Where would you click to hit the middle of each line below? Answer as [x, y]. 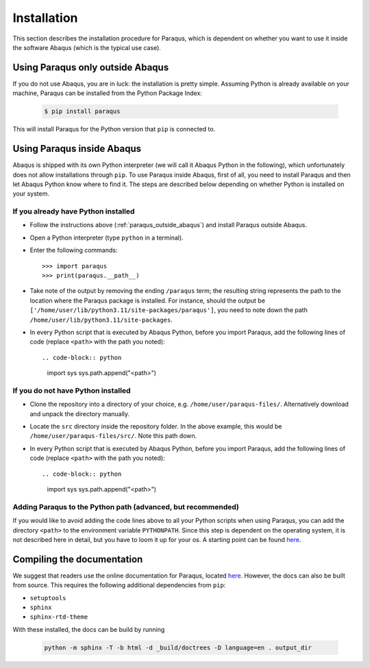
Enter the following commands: [74, 250]
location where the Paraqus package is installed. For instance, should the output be [147, 300]
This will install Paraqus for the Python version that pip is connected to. [114, 129]
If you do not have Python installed [72, 390]
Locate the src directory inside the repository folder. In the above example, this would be [156, 426]
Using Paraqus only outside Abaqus [91, 67]
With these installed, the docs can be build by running [89, 629]
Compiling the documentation [78, 559]
